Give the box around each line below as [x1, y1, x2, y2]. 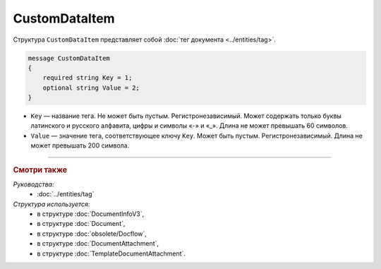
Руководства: [13, 180, 54, 189]
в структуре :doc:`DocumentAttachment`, [37, 239, 159, 248]
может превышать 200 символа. [30, 141, 130, 150]
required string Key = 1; [42, 74, 133, 82]
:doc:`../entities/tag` [37, 190, 95, 198]
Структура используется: [13, 200, 90, 208]
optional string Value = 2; [42, 83, 140, 92]
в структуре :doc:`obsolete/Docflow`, [37, 229, 147, 238]
